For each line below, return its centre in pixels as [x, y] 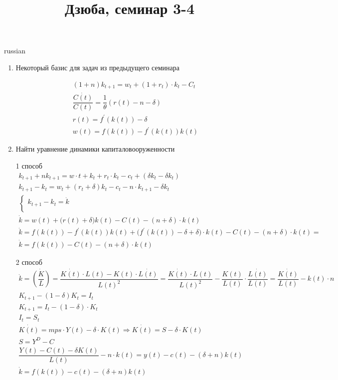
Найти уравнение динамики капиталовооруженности [95, 149]
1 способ [29, 166]
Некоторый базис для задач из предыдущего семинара [97, 67]
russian [15, 51]
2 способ [29, 262]
